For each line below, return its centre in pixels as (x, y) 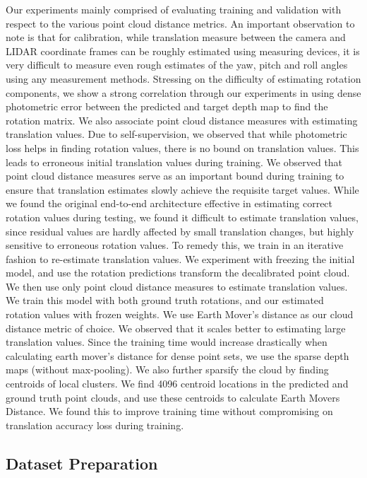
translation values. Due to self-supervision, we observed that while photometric (176, 134)
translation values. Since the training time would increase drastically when (167, 342)
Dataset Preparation (82, 463)
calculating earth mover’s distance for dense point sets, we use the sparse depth (178, 355)
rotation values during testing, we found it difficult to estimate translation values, (182, 217)
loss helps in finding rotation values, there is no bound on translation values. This (182, 147)
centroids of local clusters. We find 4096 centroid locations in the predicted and (177, 384)
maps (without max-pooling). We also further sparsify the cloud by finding (167, 369)
